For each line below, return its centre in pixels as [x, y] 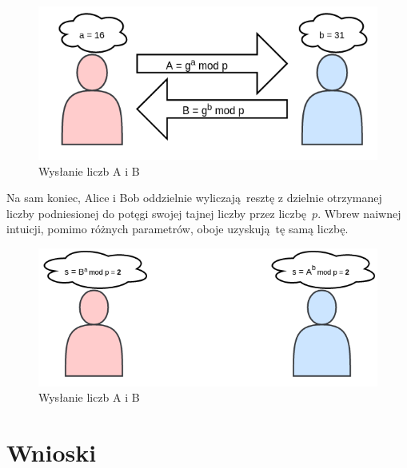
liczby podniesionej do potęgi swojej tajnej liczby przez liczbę [157, 213]
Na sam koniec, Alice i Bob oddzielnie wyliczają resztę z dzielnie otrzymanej [194, 198]
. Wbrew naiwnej [359, 213]
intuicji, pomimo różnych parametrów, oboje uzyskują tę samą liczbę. [178, 229]
